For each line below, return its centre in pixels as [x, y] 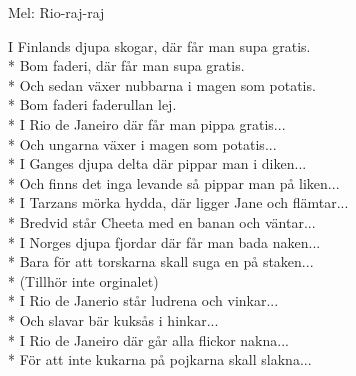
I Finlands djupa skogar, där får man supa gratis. [159, 45]
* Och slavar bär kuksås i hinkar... [113, 319]
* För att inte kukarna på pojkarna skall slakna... [160, 359]
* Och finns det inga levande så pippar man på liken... [174, 182]
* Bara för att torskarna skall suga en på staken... [161, 261]
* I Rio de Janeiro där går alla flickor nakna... [148, 339]
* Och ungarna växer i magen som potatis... [142, 143]
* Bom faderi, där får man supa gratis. [126, 65]
